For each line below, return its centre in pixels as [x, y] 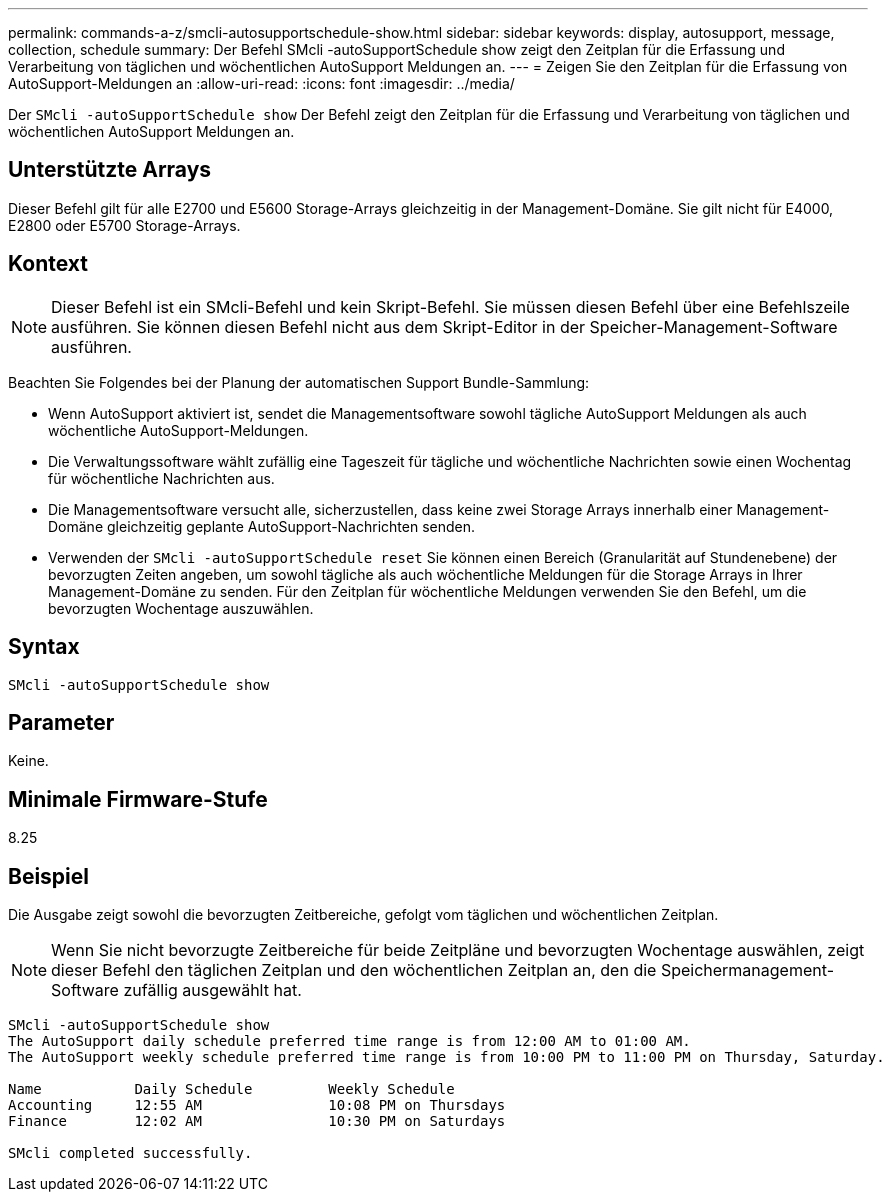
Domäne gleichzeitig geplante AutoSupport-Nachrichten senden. [262, 526]
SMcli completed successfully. [130, 1153]
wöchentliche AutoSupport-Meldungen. [178, 430]
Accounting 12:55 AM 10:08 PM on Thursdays [257, 1105]
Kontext [48, 264]
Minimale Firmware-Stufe [138, 799]
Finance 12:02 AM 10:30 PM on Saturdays [257, 1121]
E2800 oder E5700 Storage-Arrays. [124, 225]
